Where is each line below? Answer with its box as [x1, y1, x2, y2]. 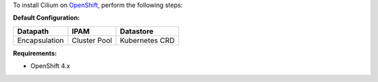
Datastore [120, 26, 154, 36]
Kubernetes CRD [120, 35, 175, 45]
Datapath [17, 26, 49, 36]
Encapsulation [17, 35, 64, 45]
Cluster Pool [71, 35, 112, 45]
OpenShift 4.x [30, 62, 70, 70]
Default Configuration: [13, 14, 80, 22]
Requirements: [13, 49, 57, 57]
